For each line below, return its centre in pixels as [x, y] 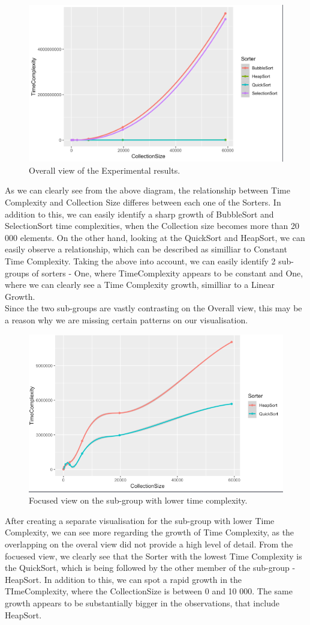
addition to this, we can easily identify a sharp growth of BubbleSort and [139, 214]
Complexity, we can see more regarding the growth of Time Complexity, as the [150, 532]
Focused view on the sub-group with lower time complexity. [138, 500]
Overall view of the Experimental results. [105, 170]
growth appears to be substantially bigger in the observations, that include [142, 603]
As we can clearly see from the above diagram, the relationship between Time [148, 190]
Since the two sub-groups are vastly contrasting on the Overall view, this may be [154, 308]
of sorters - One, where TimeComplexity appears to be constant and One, [168, 273]
